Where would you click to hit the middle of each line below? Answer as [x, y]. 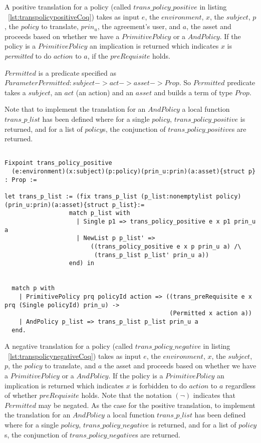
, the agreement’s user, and [139, 26]
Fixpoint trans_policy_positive [58, 163]
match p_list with [99, 213]
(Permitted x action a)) [211, 313]
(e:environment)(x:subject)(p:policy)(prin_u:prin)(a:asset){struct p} [134, 172]
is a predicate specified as [77, 72]
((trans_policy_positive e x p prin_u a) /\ [166, 246]
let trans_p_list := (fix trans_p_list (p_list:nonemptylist [109, 196]
